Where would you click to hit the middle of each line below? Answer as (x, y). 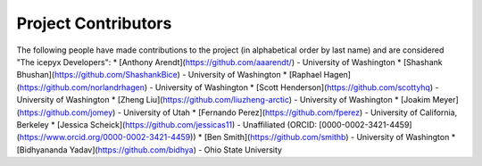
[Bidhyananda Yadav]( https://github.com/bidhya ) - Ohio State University (150, 149)
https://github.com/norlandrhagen (82, 87)
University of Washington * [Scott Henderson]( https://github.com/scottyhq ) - (297, 87)
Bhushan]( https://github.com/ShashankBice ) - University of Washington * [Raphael (169, 75)
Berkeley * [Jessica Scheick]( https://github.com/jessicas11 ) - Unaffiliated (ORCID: (166, 124)
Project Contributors (94, 23)
